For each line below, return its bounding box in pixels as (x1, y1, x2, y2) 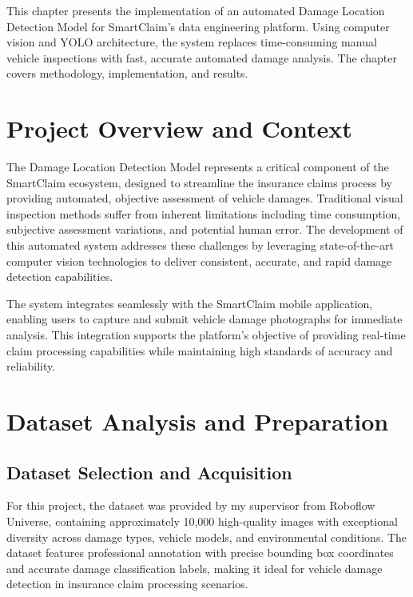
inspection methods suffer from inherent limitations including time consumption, (6, 205, 401, 222)
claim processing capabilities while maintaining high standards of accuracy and (6, 342, 393, 359)
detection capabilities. (6, 268, 113, 285)
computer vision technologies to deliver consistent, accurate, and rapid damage (6, 252, 392, 269)
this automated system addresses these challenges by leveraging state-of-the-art (6, 237, 394, 254)
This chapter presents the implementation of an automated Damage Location (6, 2, 385, 18)
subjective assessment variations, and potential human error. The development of (6, 221, 403, 238)
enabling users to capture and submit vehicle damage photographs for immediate (6, 311, 403, 327)
